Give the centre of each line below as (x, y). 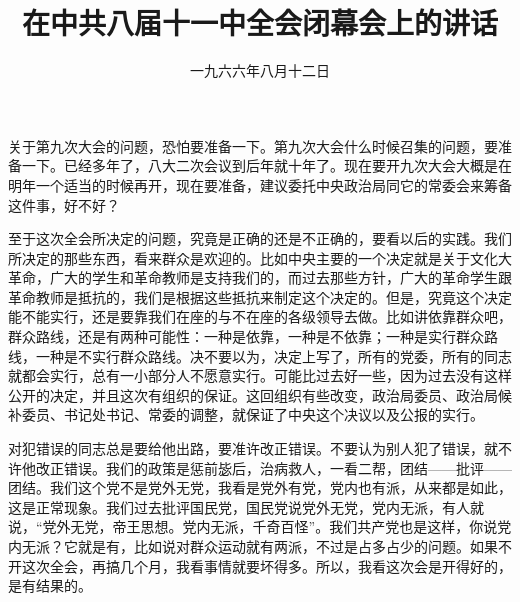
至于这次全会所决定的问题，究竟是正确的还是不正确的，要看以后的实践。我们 (260, 238)
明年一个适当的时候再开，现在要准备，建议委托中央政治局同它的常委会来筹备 (260, 184)
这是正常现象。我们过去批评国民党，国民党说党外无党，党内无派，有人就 (246, 506)
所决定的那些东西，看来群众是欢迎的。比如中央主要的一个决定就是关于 (239, 257)
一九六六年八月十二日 (260, 70)
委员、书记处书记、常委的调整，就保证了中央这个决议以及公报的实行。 (252, 414)
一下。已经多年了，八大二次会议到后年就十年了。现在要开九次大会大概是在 (266, 165)
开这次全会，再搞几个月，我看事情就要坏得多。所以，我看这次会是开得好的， (260, 565)
